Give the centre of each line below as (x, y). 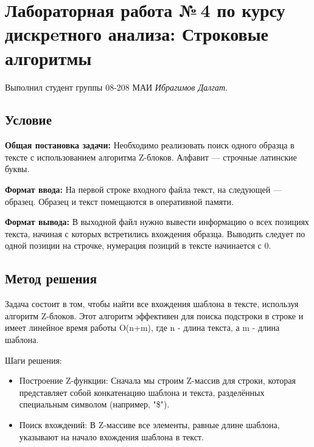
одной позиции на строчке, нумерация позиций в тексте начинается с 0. (138, 245)
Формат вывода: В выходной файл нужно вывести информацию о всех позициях (157, 222)
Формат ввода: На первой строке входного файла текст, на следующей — (143, 189)
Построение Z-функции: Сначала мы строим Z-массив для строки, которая (157, 380)
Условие (28, 120)
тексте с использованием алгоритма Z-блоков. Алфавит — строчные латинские (151, 157)
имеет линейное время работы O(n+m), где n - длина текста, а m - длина (142, 327)
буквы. (17, 169)
